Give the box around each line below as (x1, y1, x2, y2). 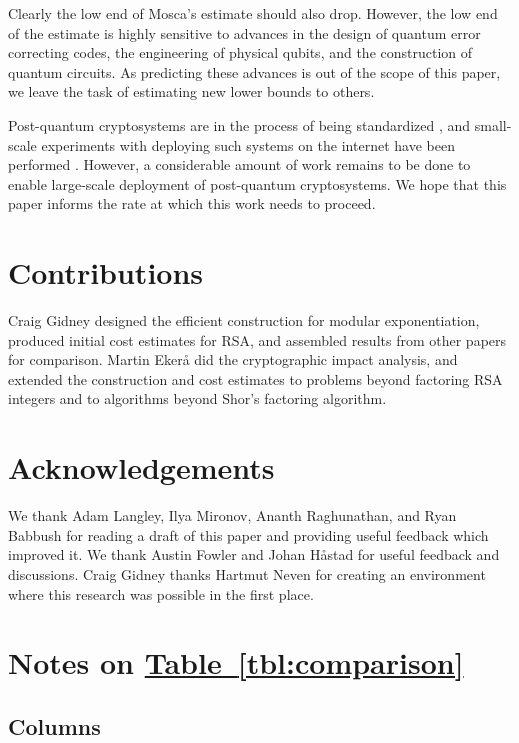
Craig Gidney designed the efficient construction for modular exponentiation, (8, 310, 480, 331)
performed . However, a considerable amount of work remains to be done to (8, 154, 471, 175)
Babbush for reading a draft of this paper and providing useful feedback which (8, 524, 489, 545)
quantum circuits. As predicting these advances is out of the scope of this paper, (8, 61, 501, 82)
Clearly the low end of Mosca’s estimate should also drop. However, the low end (8, 3, 498, 23)
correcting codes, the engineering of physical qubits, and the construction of (8, 42, 473, 63)
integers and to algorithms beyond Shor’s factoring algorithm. (8, 388, 387, 409)
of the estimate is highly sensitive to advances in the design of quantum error (8, 22, 481, 43)
